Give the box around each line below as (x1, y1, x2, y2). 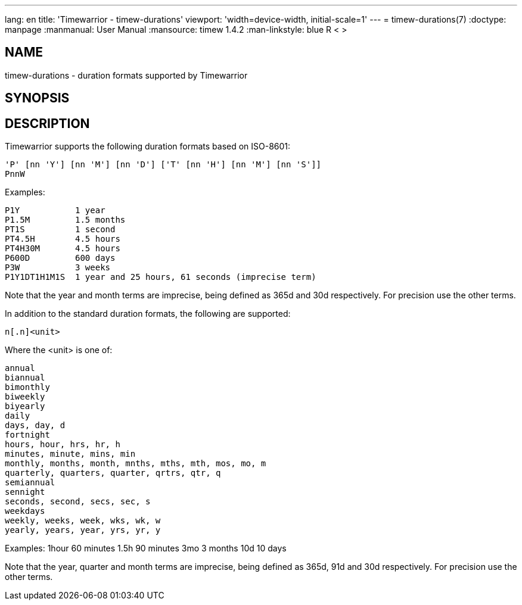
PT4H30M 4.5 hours (5, 244, 120, 254)
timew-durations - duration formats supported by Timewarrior (5, 70, 248, 80)
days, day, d (5, 420, 66, 431)
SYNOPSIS (5, 91, 70, 106)
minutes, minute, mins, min (5, 449, 136, 459)
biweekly (5, 392, 45, 402)
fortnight (5, 430, 50, 440)
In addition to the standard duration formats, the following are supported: (5, 308, 291, 319)
